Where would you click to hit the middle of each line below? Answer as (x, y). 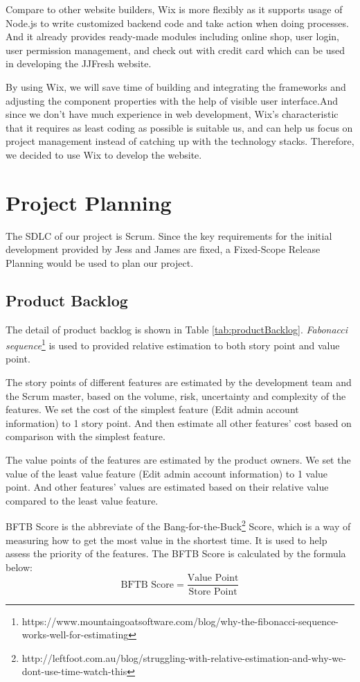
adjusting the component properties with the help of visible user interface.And (172, 100)
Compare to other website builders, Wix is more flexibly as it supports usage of (174, 9)
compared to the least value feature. (82, 500)
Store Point (213, 592)
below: (19, 567)
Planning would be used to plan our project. (100, 262)
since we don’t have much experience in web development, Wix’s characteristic (172, 114)
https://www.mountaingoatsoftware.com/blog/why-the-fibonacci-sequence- (180, 621)
